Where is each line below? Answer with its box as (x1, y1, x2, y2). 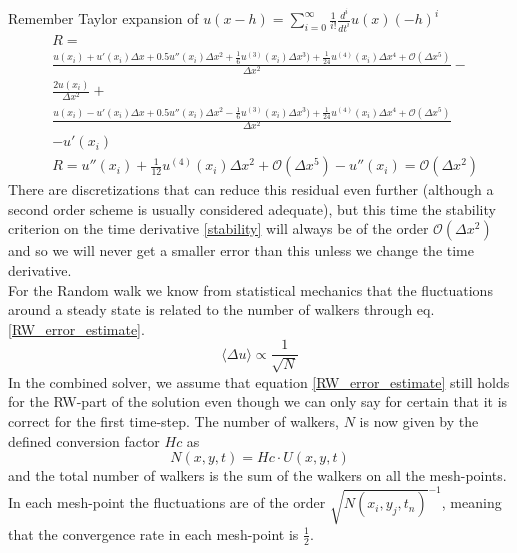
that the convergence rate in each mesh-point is (8, 523, 299, 544)
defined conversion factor (8, 430, 160, 451)
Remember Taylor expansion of (8, 8, 199, 29)
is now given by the (359, 411, 479, 432)
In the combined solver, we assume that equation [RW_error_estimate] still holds (8, 371, 510, 392)
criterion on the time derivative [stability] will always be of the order (8, 218, 429, 239)
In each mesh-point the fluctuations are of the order (8, 492, 326, 513)
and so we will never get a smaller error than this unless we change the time (8, 240, 475, 261)
